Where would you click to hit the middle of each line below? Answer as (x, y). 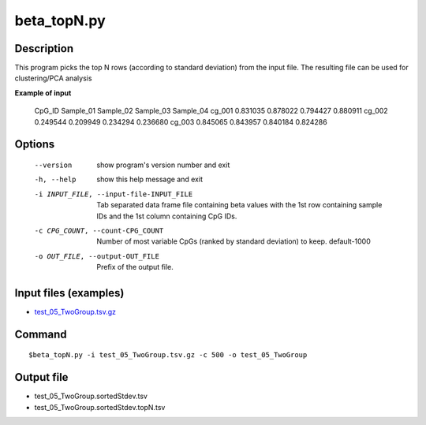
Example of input (43, 93)
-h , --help (55, 180)
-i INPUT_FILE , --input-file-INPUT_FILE (114, 194)
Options (35, 145)
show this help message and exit (149, 179)
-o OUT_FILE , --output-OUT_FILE (97, 256)
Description (44, 48)
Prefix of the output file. (135, 267)
